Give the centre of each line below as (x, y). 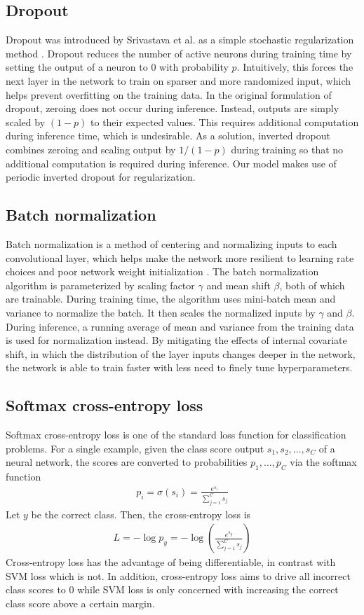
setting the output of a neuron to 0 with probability (117, 67)
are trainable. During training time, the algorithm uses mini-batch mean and (171, 299)
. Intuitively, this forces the (295, 67)
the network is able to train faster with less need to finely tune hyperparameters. (179, 367)
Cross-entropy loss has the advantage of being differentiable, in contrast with (171, 562)
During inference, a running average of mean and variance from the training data (180, 326)
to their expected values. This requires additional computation (225, 122)
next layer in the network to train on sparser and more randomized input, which (178, 80)
